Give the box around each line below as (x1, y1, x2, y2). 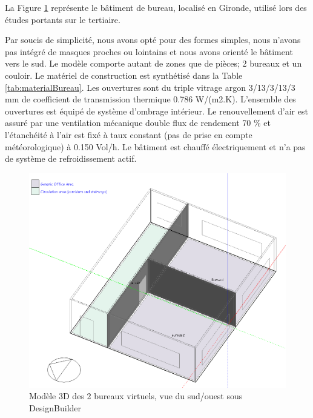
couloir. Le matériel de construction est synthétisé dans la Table (5, 68, 243, 81)
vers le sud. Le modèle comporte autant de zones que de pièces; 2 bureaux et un (5, 57, 302, 70)
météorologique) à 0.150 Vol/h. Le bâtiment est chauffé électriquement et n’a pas (5, 140, 306, 153)
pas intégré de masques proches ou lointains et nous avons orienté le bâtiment (5, 45, 293, 58)
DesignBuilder (29, 401, 82, 414)
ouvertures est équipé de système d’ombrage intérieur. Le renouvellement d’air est (5, 104, 308, 117)
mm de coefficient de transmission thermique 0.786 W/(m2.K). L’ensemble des (5, 93, 296, 105)
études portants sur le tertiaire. (5, 13, 120, 25)
